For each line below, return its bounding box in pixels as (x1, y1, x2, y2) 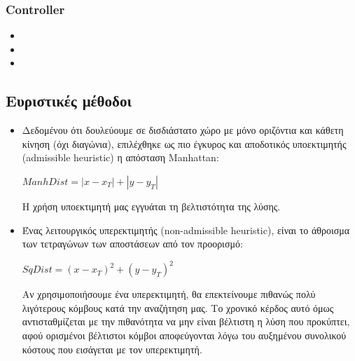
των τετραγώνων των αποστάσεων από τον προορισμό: (22, 236, 243, 251)
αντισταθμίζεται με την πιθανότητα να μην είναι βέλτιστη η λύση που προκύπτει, (22, 314, 350, 329)
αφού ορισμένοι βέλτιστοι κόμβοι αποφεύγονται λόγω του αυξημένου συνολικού (22, 328, 347, 343)
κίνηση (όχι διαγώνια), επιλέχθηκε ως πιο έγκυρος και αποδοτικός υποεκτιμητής (22, 136, 347, 151)
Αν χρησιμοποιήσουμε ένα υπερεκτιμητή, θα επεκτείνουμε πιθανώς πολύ (22, 287, 316, 301)
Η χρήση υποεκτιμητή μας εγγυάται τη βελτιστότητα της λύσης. (22, 198, 281, 213)
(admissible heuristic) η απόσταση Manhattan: (22, 150, 219, 165)
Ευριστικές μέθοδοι (6, 90, 132, 111)
